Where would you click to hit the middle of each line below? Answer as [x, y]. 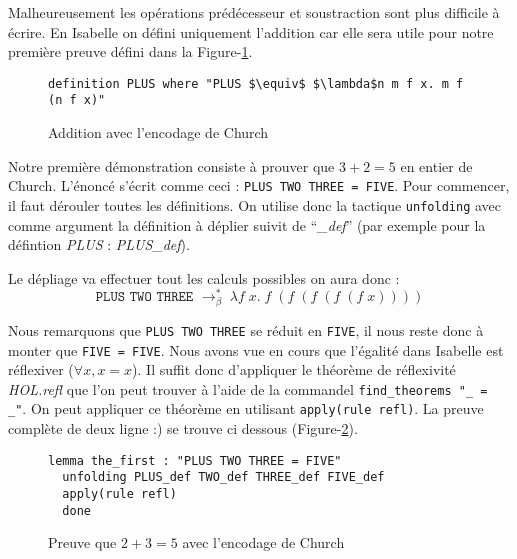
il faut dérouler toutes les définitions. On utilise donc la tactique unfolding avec [254, 204]
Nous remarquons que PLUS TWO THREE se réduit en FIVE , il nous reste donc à [246, 329]
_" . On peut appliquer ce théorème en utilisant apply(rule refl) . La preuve [246, 408]
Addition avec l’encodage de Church [158, 132]
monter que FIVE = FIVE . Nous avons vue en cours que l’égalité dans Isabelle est [256, 349]
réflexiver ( [41, 369]
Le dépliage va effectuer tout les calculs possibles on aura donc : [204, 277]
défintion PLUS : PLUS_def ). [99, 244]
